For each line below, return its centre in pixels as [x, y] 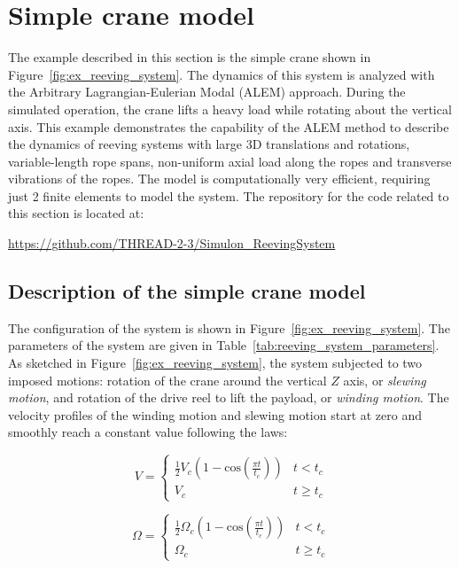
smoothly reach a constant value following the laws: [148, 432]
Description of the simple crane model [187, 291]
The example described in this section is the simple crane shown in [190, 57]
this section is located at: [76, 213]
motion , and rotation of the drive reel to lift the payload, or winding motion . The [229, 397]
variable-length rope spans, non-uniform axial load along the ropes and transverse [230, 161]
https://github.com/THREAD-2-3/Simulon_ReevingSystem [172, 243]
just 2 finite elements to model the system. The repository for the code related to [229, 195]
